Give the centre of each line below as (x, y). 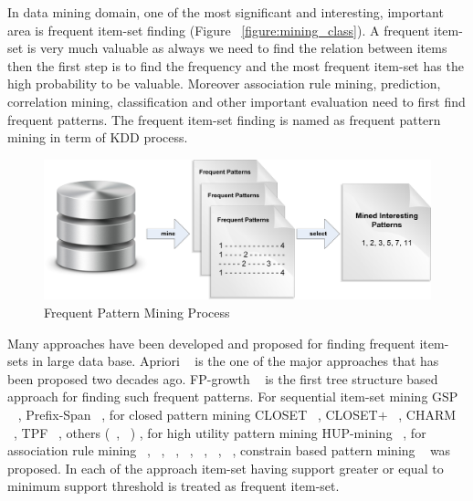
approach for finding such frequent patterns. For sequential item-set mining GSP (233, 397)
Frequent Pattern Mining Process (137, 312)
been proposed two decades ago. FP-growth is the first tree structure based (223, 378)
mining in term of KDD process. (98, 137)
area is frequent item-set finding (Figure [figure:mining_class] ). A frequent (219, 30)
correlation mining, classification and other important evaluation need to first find (236, 101)
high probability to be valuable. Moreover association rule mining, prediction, (224, 83)
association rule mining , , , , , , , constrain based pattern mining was (229, 450)
